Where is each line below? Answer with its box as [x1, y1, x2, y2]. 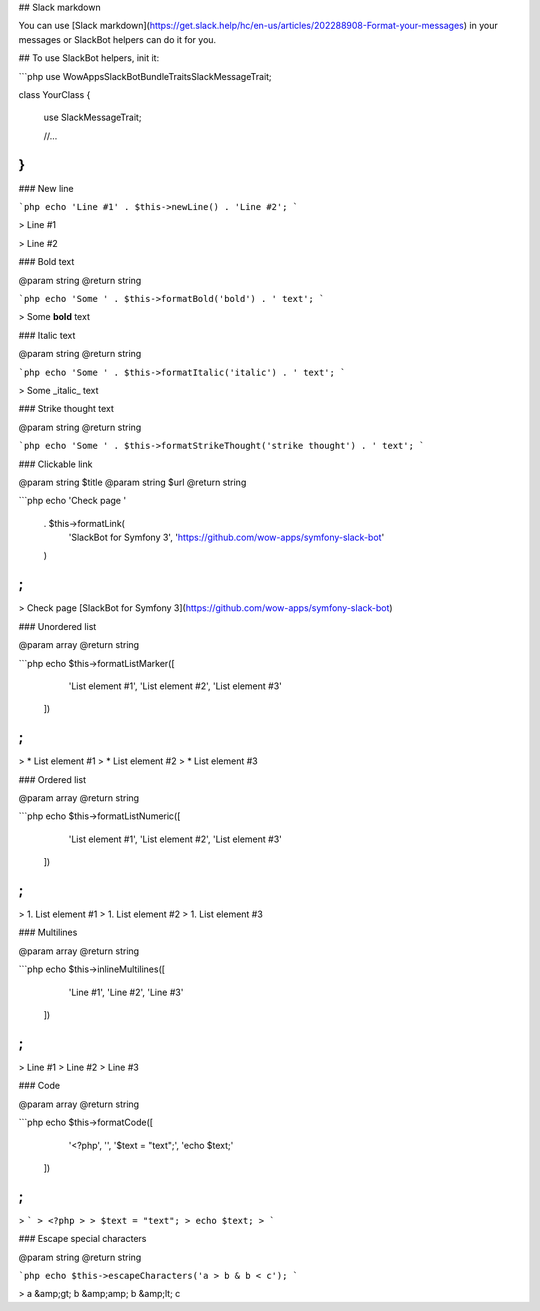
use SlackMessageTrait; [43, 111, 142, 124]
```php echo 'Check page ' [18, 495, 127, 507]
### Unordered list [18, 620, 97, 632]
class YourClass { [18, 88, 91, 100]
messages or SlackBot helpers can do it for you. [18, 33, 217, 45]
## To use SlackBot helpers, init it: [18, 52, 160, 64]
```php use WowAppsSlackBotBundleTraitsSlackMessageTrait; [18, 70, 272, 82]
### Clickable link [18, 458, 93, 470]
